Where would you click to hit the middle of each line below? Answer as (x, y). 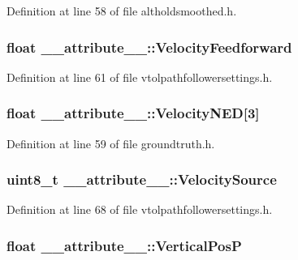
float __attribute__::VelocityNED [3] (133, 113)
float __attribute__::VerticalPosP (124, 245)
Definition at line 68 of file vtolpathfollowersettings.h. (140, 209)
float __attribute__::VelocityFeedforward (149, 47)
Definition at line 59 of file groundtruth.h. (111, 143)
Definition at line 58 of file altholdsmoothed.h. (122, 11)
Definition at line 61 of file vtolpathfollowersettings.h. (140, 77)
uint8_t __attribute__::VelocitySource (142, 179)
